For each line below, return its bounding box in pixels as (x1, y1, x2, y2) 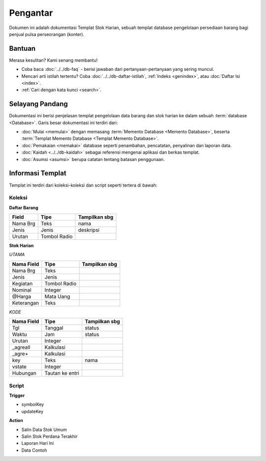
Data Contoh (21, 447, 47, 453)
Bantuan (9, 44, 36, 53)
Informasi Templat (9, 169, 66, 177)
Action (9, 418, 23, 424)
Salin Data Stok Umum (21, 427, 67, 432)
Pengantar (9, 7, 53, 18)
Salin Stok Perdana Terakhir (21, 433, 78, 439)
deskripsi (78, 227, 100, 233)
